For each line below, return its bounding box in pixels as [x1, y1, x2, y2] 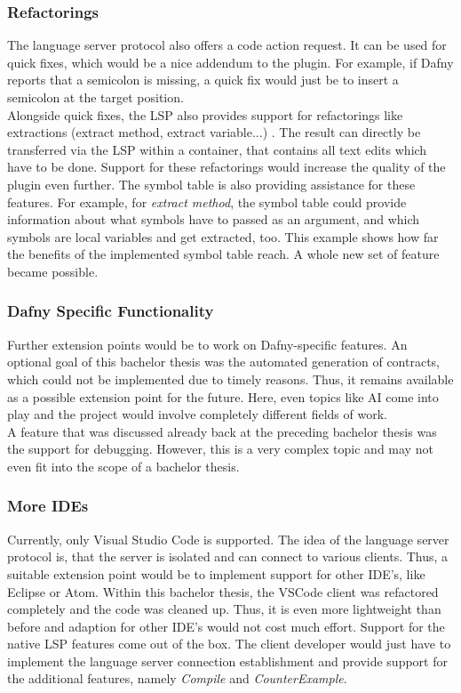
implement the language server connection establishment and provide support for [7, 651, 448, 670]
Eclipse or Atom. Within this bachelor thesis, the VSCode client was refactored [7, 582, 439, 600]
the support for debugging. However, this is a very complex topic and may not [7, 439, 433, 458]
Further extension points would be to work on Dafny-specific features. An [7, 334, 408, 353]
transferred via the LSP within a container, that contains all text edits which [7, 140, 427, 158]
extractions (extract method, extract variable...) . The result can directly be [7, 123, 421, 141]
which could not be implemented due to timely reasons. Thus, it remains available [7, 369, 454, 388]
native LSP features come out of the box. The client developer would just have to [7, 634, 451, 653]
